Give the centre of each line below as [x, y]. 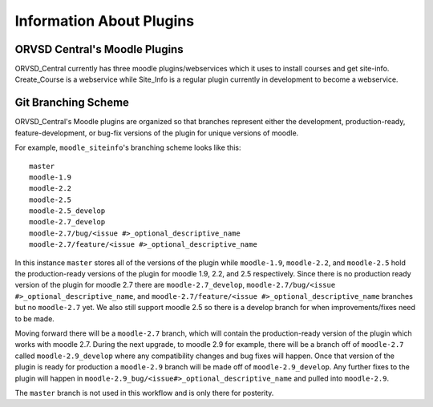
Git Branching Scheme [72, 103]
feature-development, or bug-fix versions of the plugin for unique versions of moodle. [157, 133]
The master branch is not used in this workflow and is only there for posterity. [144, 393]
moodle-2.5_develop [67, 211]
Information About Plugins [105, 21]
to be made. [35, 318]
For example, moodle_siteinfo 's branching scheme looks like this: [128, 147]
